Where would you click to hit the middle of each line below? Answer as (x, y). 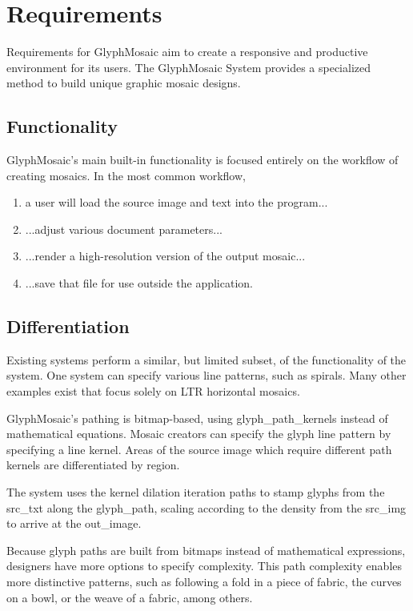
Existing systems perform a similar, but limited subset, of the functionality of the (206, 359)
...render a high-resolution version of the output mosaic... (165, 256)
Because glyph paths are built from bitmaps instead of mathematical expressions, (206, 550)
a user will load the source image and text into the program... (176, 202)
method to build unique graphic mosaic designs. (124, 83)
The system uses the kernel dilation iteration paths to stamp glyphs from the (196, 492)
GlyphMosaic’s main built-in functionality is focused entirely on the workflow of (202, 160)
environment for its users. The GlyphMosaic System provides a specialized (188, 67)
